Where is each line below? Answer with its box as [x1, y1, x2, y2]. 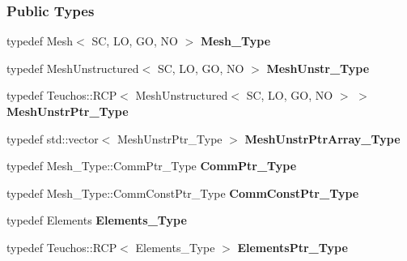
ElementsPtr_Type [237, 238, 348, 255]
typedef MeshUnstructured [6, 59, 139, 76]
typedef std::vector [6, 130, 99, 147]
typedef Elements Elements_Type [6, 212, 187, 229]
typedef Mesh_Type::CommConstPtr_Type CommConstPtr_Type [6, 184, 359, 201]
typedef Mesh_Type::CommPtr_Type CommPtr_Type [6, 157, 297, 174]
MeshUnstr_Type [266, 59, 370, 76]
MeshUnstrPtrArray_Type [244, 130, 401, 147]
